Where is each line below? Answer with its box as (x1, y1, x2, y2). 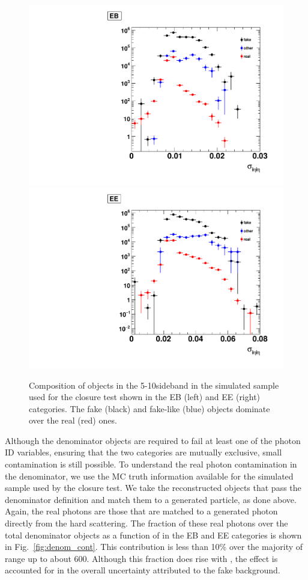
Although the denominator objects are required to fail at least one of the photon (5, 434, 301, 446)
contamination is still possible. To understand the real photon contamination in (5, 458, 297, 470)
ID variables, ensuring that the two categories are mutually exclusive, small (5, 446, 282, 458)
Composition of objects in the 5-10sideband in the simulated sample (29, 378, 279, 391)
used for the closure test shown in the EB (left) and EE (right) (29, 390, 261, 403)
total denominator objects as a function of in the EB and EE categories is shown (5, 528, 302, 541)
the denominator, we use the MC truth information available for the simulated (5, 469, 294, 482)
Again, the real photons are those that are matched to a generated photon (5, 505, 278, 517)
